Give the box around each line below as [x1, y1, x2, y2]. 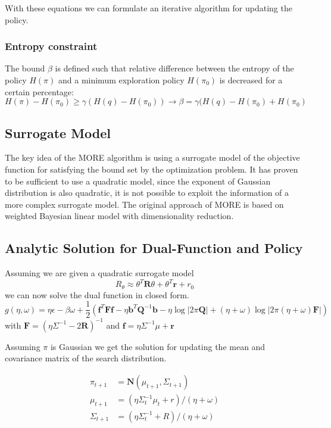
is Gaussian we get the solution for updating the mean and [50, 340, 266, 352]
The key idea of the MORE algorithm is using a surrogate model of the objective [5, 151, 300, 164]
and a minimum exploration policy [58, 74, 185, 86]
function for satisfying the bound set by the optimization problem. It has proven [5, 163, 298, 175]
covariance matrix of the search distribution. [5, 352, 167, 364]
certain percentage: [5, 85, 74, 98]
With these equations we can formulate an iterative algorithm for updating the [5, 2, 292, 14]
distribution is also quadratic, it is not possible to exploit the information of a [5, 186, 289, 199]
